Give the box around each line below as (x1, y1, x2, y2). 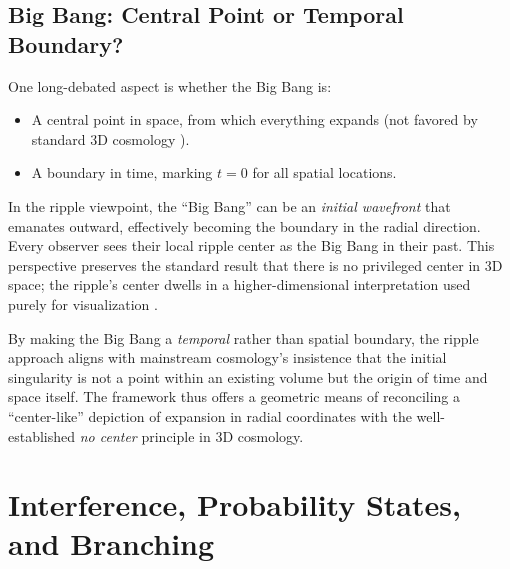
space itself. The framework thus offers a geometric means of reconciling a (8, 386, 461, 407)
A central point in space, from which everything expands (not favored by (31, 109, 478, 130)
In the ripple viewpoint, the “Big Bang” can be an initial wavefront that (8, 195, 451, 216)
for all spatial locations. (252, 162, 397, 183)
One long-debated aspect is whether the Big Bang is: (8, 75, 332, 96)
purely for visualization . (8, 293, 158, 314)
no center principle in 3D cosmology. (79, 425, 304, 446)
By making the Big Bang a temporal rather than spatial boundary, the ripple (8, 327, 479, 348)
